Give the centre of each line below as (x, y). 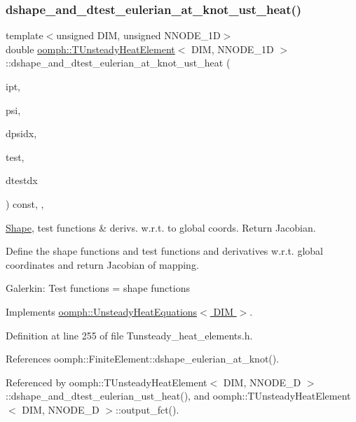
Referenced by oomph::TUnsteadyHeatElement (107, 382)
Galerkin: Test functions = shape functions (98, 288)
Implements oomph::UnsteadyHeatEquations (102, 311)
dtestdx (22, 180)
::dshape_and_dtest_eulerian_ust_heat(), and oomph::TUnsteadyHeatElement (178, 396)
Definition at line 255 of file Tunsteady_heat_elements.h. (129, 335)
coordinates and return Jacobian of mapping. (102, 264)
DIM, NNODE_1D (233, 49)
